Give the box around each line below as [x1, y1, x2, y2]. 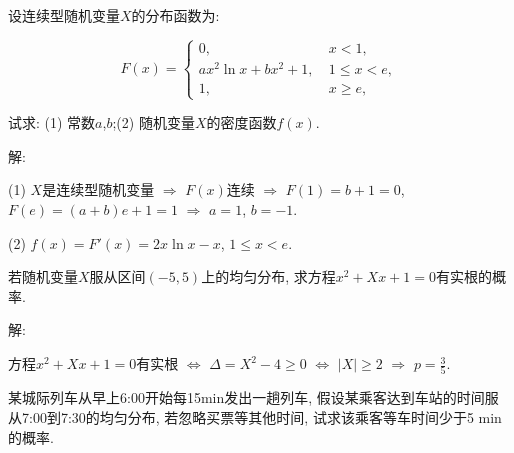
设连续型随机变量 [8, 5, 120, 25]
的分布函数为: [131, 5, 220, 25]
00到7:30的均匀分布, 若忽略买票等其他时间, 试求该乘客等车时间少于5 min [32, 406, 502, 427]
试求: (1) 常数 [8, 112, 96, 133]
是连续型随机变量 [42, 179, 155, 200]
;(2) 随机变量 [112, 112, 195, 133]
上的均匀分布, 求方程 [201, 266, 336, 287]
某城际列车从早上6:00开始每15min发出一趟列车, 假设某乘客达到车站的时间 [8, 387, 485, 408]
